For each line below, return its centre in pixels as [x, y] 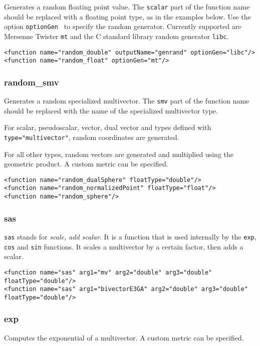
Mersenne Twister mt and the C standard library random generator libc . [116, 36]
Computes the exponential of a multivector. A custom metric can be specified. [124, 337]
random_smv [32, 82]
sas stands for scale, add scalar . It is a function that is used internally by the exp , [130, 236]
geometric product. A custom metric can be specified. [86, 164]
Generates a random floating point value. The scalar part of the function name [127, 6]
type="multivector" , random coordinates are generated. [92, 137]
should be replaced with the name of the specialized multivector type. [111, 110]
